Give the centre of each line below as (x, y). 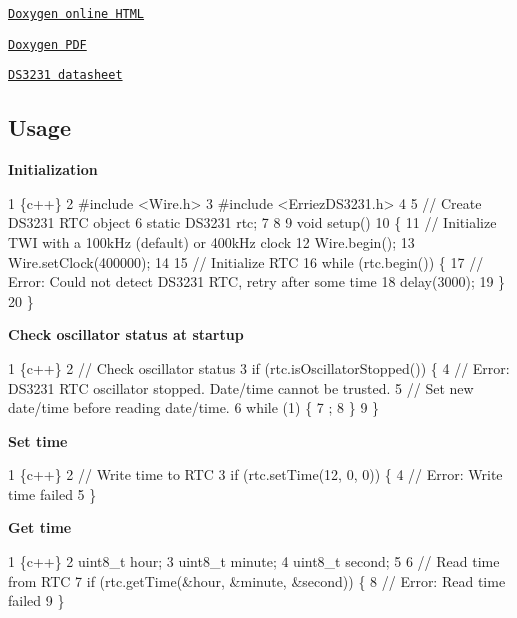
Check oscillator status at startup (126, 334)
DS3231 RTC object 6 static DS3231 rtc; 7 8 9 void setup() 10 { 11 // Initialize (252, 222)
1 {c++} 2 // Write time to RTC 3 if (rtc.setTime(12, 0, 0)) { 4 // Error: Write (255, 474)
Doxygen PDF (47, 44)
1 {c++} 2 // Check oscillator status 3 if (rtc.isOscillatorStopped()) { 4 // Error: (259, 367)
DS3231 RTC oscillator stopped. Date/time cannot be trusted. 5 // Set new (241, 387)
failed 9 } (36, 600)
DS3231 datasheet (65, 75)
